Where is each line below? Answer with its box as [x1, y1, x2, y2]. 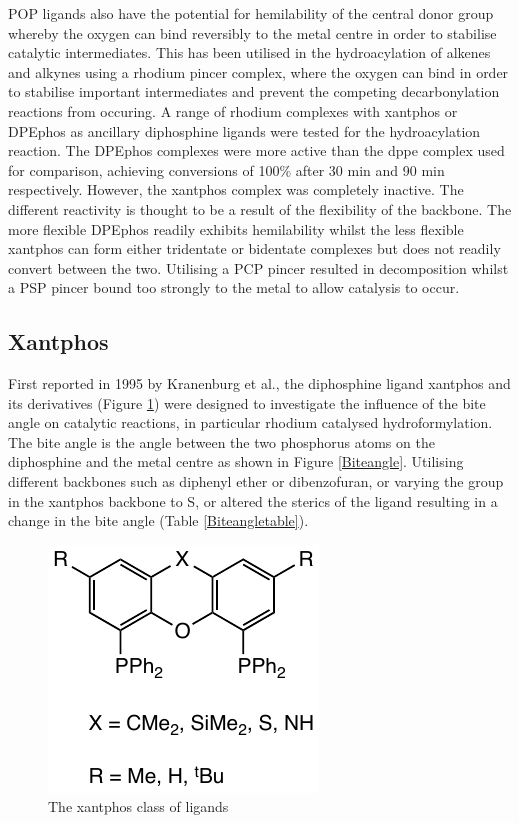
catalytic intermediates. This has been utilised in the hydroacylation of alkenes [8, 42, 491, 63]
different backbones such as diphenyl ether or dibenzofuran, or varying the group [8, 471, 504, 492]
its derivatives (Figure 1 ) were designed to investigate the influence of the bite [8, 392, 486, 413]
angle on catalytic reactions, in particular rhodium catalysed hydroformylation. [8, 412, 493, 433]
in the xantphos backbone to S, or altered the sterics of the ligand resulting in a [8, 490, 498, 511]
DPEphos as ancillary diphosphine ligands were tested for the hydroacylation [8, 120, 481, 141]
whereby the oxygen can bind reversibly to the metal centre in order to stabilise [8, 22, 497, 43]
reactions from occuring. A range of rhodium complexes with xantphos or [8, 100, 458, 121]
